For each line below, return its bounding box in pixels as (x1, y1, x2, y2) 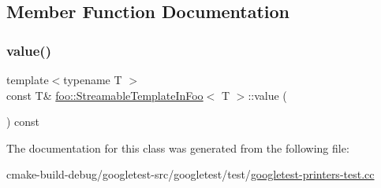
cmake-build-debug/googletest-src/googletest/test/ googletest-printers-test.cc (6, 166, 375, 182)
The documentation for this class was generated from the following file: (6, 139, 349, 156)
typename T (63, 72, 122, 87)
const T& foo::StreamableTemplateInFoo (6, 87, 204, 103)
